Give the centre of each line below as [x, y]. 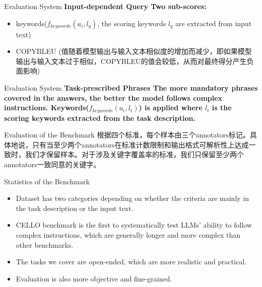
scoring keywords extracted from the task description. [100, 118]
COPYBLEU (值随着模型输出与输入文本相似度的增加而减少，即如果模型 [134, 51]
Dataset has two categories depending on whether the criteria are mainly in [133, 198]
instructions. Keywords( [47, 107]
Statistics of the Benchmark [47, 181]
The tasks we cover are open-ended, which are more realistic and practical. [131, 262]
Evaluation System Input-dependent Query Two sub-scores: [105, 6]
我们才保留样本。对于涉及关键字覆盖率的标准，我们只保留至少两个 [134, 154]
